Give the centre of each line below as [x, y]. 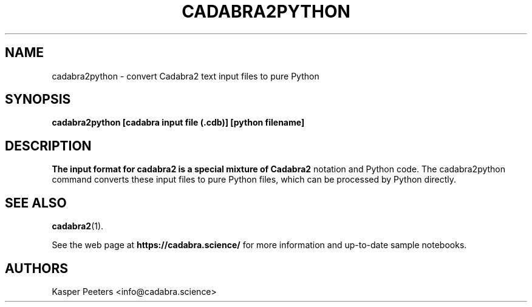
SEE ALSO [36, 203]
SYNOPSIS [38, 100]
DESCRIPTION [48, 146]
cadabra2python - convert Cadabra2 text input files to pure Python [186, 76]
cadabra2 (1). [78, 226]
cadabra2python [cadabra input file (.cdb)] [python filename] [178, 123]
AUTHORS [37, 268]
